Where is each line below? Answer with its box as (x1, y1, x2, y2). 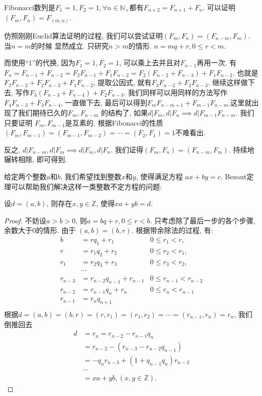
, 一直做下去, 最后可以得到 (60, 97, 147, 107)
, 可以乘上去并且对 (119, 57, 181, 68)
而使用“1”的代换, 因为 (4, 57, 75, 68)
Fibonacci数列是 (4, 2, 56, 12)
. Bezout (221, 171, 247, 181)
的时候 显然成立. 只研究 (31, 40, 109, 51)
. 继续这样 (208, 77, 241, 88)
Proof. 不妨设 (4, 215, 47, 225)
